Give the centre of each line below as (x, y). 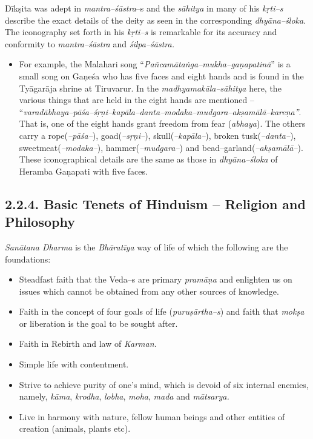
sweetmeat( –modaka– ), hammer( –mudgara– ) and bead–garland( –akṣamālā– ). (161, 147)
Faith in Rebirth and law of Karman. (88, 343)
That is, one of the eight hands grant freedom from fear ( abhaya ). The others (162, 123)
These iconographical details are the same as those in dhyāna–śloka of (148, 159)
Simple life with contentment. (74, 364)
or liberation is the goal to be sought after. (98, 323)
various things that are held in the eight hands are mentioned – (137, 100)
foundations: (28, 259)
